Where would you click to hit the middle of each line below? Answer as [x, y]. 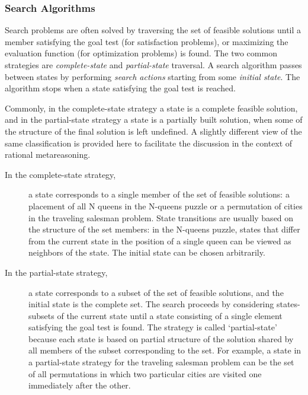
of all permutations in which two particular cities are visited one [145, 373]
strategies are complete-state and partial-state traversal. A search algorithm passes [153, 65]
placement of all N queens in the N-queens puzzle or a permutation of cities [166, 206]
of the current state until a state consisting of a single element [170, 315]
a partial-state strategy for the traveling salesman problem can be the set [161, 362]
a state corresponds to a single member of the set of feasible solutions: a [159, 194]
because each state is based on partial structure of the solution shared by [161, 338]
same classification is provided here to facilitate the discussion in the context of [149, 143]
